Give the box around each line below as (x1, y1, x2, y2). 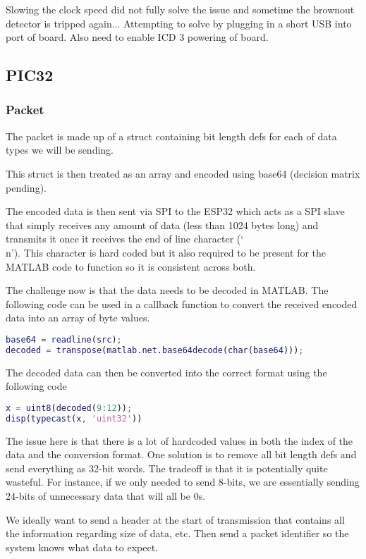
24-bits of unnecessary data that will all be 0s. (6, 488, 206, 503)
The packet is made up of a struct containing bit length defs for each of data (6, 128, 337, 143)
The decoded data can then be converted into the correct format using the (6, 364, 327, 379)
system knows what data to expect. (6, 539, 159, 554)
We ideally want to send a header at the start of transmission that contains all (6, 512, 345, 527)
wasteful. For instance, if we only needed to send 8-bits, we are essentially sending (6, 474, 360, 489)
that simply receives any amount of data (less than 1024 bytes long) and (6, 217, 319, 232)
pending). (6, 180, 47, 195)
